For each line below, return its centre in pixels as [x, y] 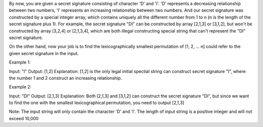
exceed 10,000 [24, 118]
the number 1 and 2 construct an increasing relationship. [66, 78]
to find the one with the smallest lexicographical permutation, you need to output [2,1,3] [97, 103]
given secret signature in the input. [44, 53]
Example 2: [20, 87]
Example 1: [20, 62]
